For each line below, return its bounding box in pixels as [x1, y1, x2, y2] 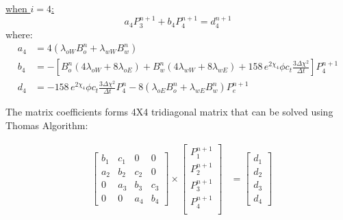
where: [5, 27, 33, 41]
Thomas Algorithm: [5, 118, 88, 132]
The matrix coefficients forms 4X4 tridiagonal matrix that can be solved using [5, 105, 333, 119]
